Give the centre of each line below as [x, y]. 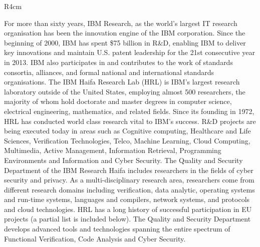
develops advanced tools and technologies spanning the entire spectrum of [117, 229]
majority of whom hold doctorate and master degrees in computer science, [118, 101]
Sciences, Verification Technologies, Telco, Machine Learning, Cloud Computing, [127, 140]
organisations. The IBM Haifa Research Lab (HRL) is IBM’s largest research [122, 82]
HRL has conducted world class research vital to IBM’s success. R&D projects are [130, 121]
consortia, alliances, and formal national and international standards [109, 72]
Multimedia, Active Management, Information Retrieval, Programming [113, 150]
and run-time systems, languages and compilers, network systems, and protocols [127, 199]
